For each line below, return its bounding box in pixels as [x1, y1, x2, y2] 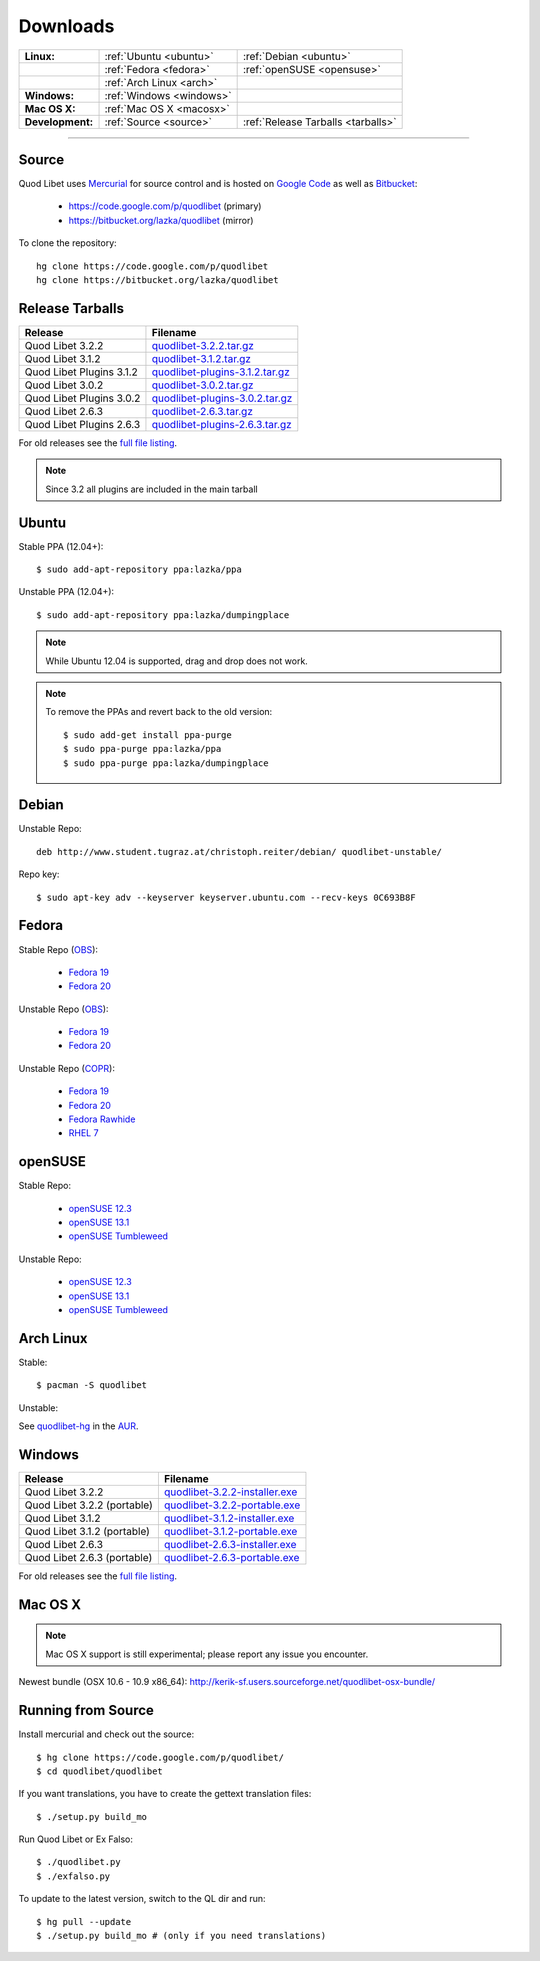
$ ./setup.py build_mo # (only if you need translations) [36, 1930, 327, 1942]
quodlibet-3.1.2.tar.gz [151, 351, 252, 365]
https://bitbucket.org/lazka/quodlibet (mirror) [68, 214, 254, 226]
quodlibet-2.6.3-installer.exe [163, 1538, 297, 1552]
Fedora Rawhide [68, 1113, 136, 1125]
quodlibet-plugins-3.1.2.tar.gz [151, 365, 290, 379]
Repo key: [18, 868, 60, 880]
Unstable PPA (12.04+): [18, 586, 115, 598]
